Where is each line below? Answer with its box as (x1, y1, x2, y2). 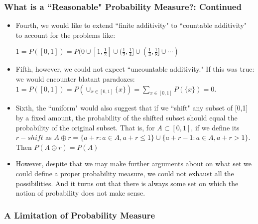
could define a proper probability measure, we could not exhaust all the (15, 168, 234, 179)
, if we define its (191, 122, 240, 132)
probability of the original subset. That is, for (15, 122, 155, 132)
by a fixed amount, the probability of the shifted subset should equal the (15, 112, 238, 123)
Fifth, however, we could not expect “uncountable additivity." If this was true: (15, 64, 255, 74)
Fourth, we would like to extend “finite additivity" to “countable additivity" (15, 20, 247, 30)
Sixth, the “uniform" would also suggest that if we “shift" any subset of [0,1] (15, 103, 248, 113)
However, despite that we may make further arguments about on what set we (15, 158, 252, 169)
